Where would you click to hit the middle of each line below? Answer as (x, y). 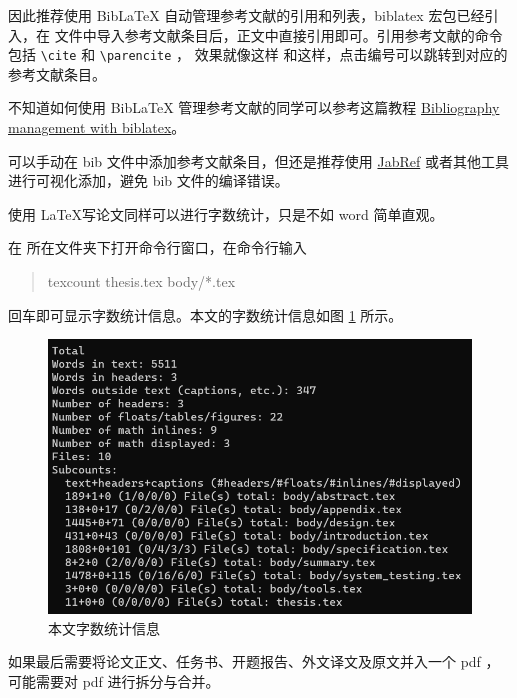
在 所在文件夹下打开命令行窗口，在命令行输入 (157, 247)
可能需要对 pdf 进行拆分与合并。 (114, 680)
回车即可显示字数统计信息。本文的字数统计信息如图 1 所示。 (205, 314)
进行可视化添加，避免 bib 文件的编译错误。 (148, 180)
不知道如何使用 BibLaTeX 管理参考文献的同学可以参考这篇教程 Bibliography (254, 107)
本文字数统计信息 (104, 627)
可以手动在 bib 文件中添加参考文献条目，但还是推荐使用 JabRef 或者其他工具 (258, 160)
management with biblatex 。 (97, 127)
